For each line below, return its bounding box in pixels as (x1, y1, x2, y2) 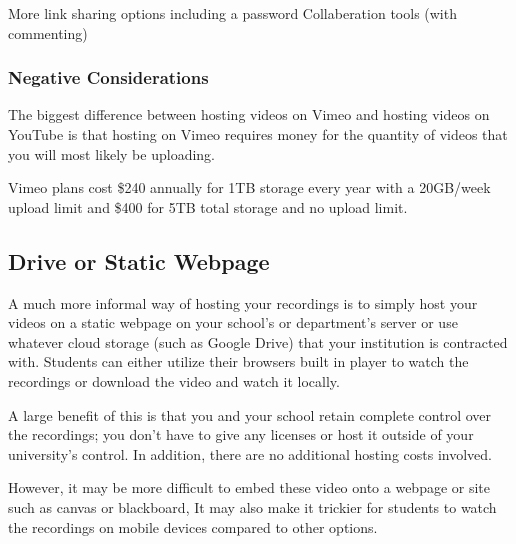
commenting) (8, 22, 88, 43)
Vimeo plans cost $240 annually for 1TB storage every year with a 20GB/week (8, 177, 491, 198)
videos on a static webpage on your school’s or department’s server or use (8, 312, 458, 333)
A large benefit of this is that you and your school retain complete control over (8, 404, 492, 425)
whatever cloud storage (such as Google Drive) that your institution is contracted (8, 331, 508, 352)
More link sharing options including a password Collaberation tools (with (8, 3, 457, 23)
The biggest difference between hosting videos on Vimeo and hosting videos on (8, 104, 490, 125)
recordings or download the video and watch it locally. (8, 370, 340, 391)
